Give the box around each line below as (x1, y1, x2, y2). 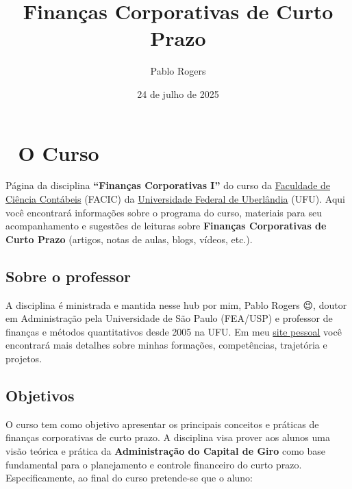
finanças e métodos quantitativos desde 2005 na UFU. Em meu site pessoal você (5, 324, 342, 338)
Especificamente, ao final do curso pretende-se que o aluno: (5, 471, 253, 485)
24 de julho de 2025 (137, 86, 219, 101)
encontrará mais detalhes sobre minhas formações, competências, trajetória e (5, 338, 327, 352)
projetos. (5, 351, 42, 365)
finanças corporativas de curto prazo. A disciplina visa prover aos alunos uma (5, 430, 330, 444)
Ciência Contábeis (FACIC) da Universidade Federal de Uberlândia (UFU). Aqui (5, 192, 345, 206)
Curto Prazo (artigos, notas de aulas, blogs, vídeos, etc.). (5, 231, 253, 246)
